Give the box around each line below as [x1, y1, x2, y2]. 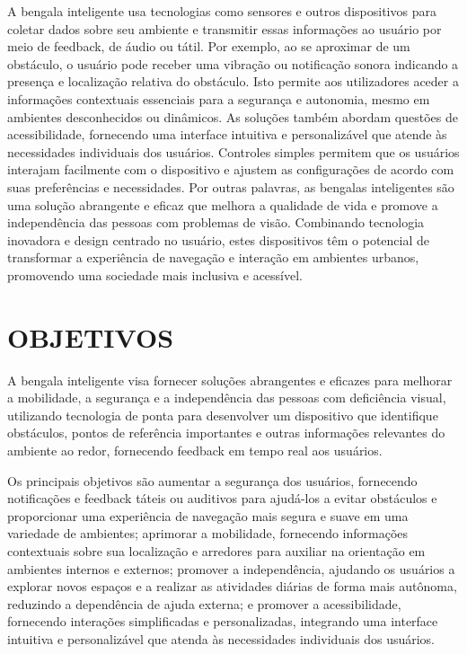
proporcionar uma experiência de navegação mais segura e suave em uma [7, 506, 409, 525]
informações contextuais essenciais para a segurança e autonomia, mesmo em [7, 89, 430, 108]
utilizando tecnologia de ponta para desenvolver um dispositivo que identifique [7, 405, 438, 424]
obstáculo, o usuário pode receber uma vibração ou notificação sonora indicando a [7, 54, 459, 73]
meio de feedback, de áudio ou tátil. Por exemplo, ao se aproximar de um [7, 37, 410, 56]
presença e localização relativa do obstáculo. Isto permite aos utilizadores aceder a [7, 72, 459, 91]
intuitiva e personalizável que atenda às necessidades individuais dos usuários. [7, 629, 435, 648]
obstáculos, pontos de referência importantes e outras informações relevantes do [7, 423, 445, 442]
